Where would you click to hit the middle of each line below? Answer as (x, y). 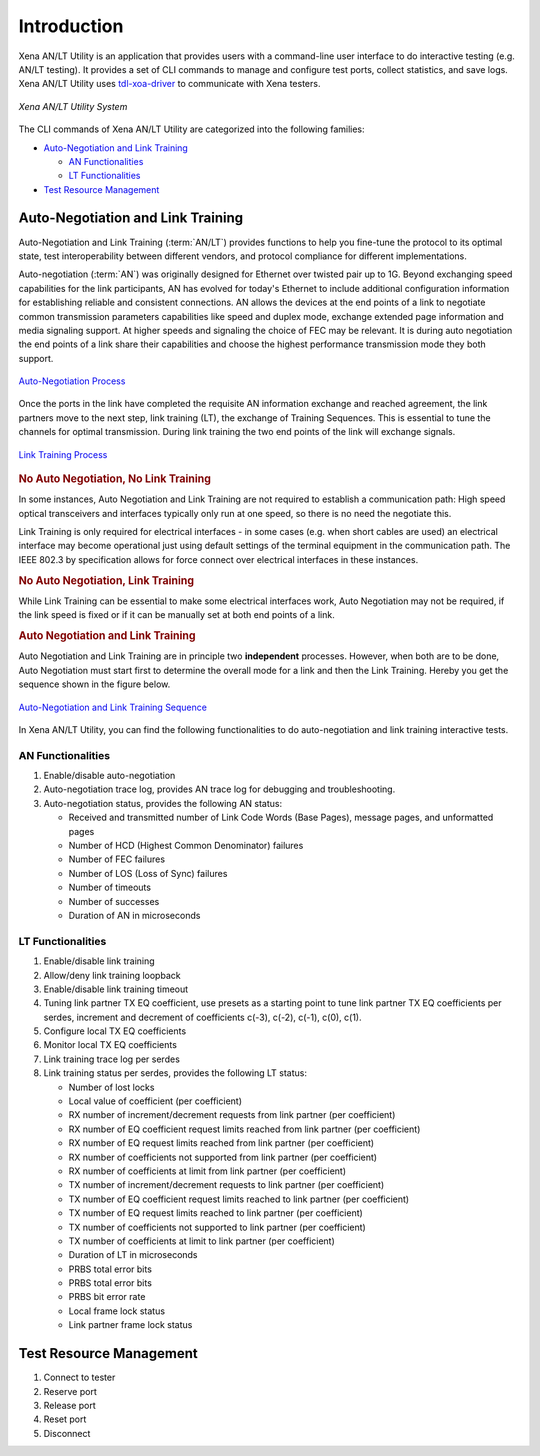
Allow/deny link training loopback (112, 975)
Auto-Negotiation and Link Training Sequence (112, 707)
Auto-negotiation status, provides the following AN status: (163, 803)
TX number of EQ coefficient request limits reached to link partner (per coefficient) (239, 1199)
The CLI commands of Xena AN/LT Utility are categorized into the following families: (191, 129)
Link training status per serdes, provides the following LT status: (175, 1073)
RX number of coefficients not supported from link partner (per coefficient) (223, 1157)
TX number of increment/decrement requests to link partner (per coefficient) (226, 1185)
